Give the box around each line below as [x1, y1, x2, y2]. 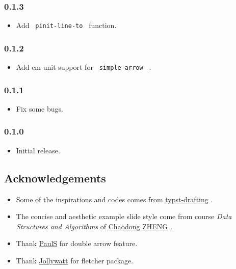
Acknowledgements [4, 170, 106, 185]
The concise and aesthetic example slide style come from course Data [16, 211, 232, 222]
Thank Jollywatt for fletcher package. [16, 255, 134, 265]
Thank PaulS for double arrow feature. [16, 238, 138, 249]
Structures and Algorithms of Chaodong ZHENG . [16, 221, 172, 231]
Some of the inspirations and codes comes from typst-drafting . [16, 194, 213, 204]
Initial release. [16, 145, 60, 155]
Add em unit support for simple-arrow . [16, 62, 151, 72]
